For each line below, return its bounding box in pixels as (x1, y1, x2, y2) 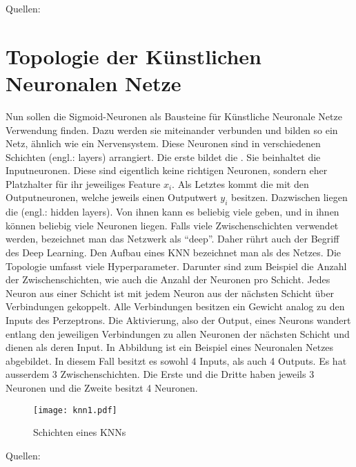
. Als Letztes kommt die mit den (172, 176, 309, 191)
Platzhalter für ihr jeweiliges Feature (6, 176, 161, 191)
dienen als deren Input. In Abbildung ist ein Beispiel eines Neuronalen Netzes (6, 340, 334, 354)
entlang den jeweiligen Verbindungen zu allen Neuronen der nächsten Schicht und (6, 326, 350, 341)
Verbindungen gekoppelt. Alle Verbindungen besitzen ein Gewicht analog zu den (6, 299, 345, 314)
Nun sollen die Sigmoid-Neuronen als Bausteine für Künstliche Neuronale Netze (6, 108, 342, 123)
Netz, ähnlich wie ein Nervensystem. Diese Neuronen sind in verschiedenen (6, 136, 321, 151)
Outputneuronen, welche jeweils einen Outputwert (6, 190, 217, 204)
